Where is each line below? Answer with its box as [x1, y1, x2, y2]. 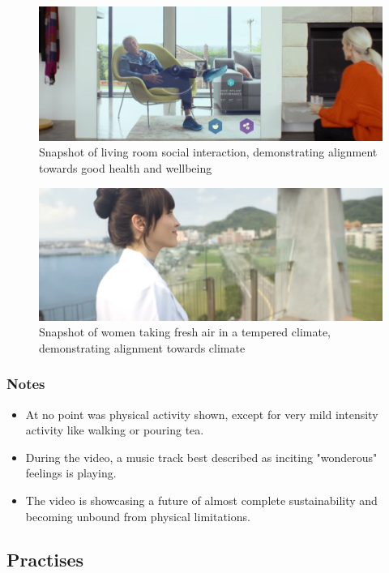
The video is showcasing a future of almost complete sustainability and [25, 491, 378, 508]
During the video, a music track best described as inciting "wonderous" [25, 448, 378, 465]
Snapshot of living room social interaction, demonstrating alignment [39, 143, 378, 160]
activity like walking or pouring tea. [25, 421, 204, 438]
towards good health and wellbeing [39, 159, 212, 176]
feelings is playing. [25, 464, 117, 481]
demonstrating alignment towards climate [39, 339, 246, 356]
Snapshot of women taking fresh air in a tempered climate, [39, 323, 331, 340]
